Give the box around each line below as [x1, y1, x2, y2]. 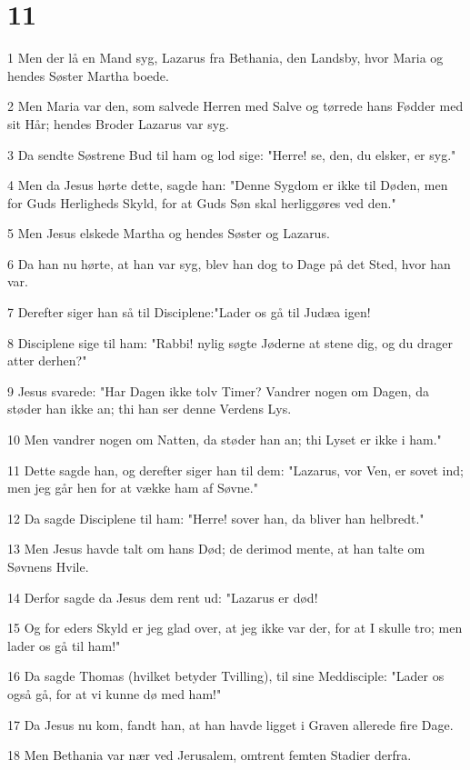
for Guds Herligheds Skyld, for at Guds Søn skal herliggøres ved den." [7, 193, 396, 212]
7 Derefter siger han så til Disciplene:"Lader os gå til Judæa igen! [7, 303, 371, 322]
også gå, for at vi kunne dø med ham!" [7, 684, 222, 703]
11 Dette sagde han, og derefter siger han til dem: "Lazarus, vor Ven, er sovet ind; [7, 460, 464, 479]
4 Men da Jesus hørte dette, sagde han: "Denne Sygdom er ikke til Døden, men [7, 175, 448, 195]
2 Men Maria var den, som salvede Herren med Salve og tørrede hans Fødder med [7, 96, 464, 115]
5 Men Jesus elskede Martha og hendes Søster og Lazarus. [7, 224, 330, 243]
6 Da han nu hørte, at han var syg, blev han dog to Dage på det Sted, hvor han [7, 254, 451, 273]
